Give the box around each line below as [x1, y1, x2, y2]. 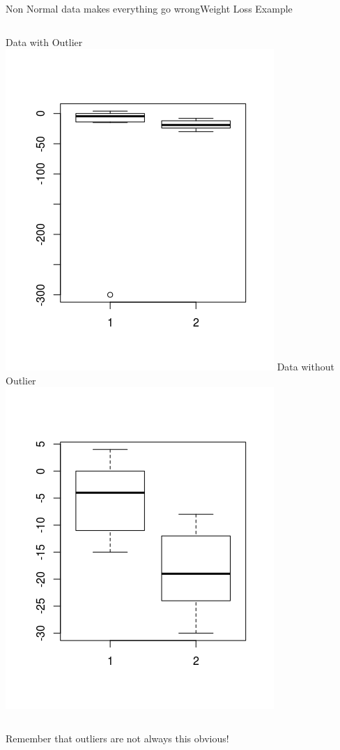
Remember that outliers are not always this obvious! [6, 730, 229, 745]
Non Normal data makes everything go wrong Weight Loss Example [6, 1, 293, 15]
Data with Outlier [6, 34, 83, 49]
